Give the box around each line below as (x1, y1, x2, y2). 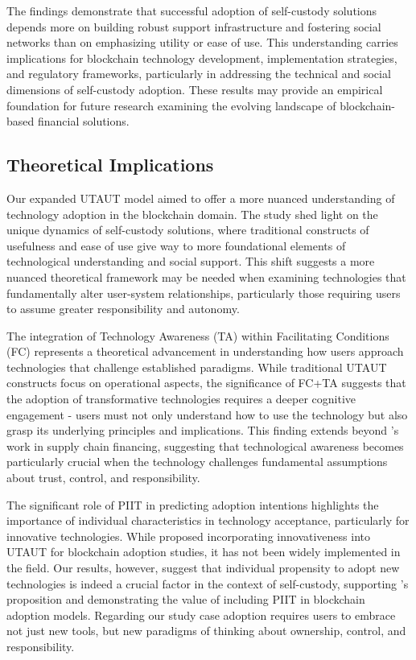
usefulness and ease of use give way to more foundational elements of (6, 237, 346, 254)
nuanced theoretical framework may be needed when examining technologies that (6, 268, 406, 285)
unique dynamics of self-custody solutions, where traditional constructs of (6, 221, 369, 238)
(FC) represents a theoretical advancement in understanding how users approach (6, 343, 404, 360)
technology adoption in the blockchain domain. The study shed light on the (6, 205, 378, 222)
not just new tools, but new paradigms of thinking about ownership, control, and (6, 622, 406, 639)
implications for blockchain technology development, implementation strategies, (6, 49, 397, 66)
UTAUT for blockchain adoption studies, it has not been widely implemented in (6, 543, 401, 560)
